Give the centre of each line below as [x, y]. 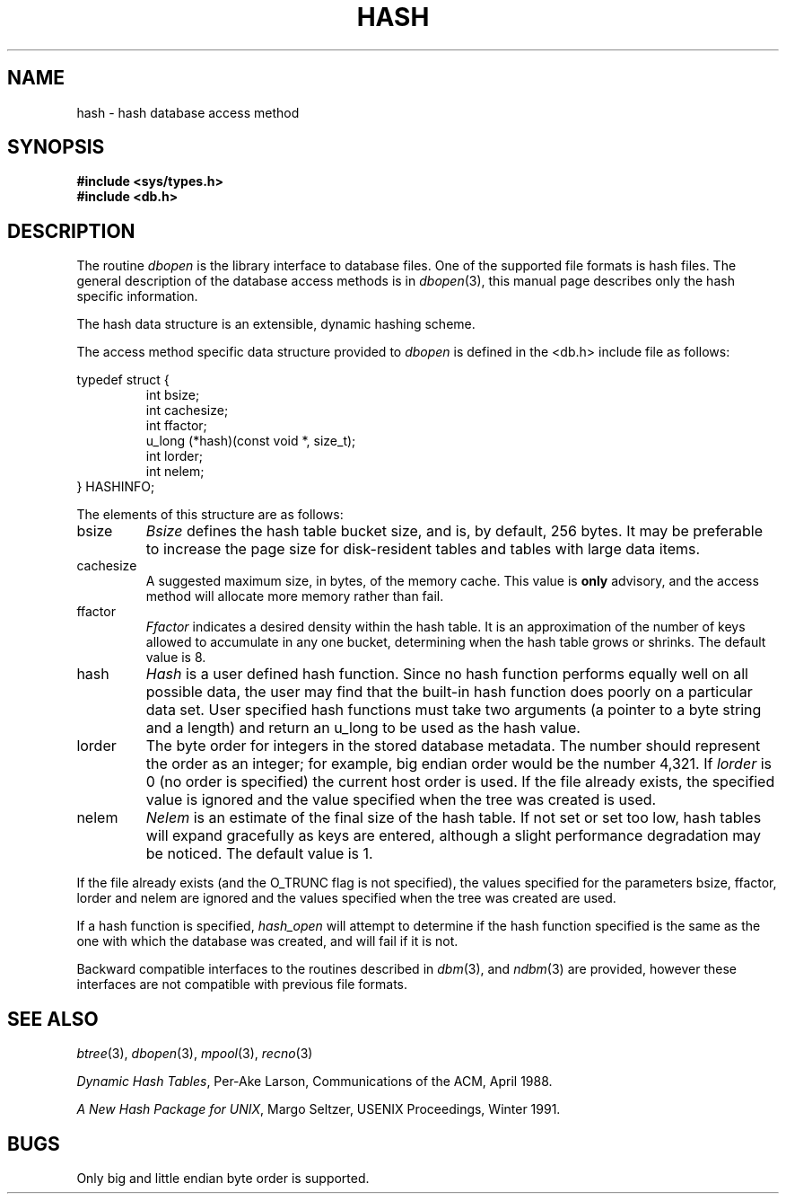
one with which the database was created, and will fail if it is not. [267, 941]
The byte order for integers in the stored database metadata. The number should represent [453, 746]
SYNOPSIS [56, 147]
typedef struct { [123, 380]
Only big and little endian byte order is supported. [223, 1178]
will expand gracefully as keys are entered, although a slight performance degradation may [454, 836]
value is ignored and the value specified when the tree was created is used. [401, 800]
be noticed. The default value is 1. [259, 854]
